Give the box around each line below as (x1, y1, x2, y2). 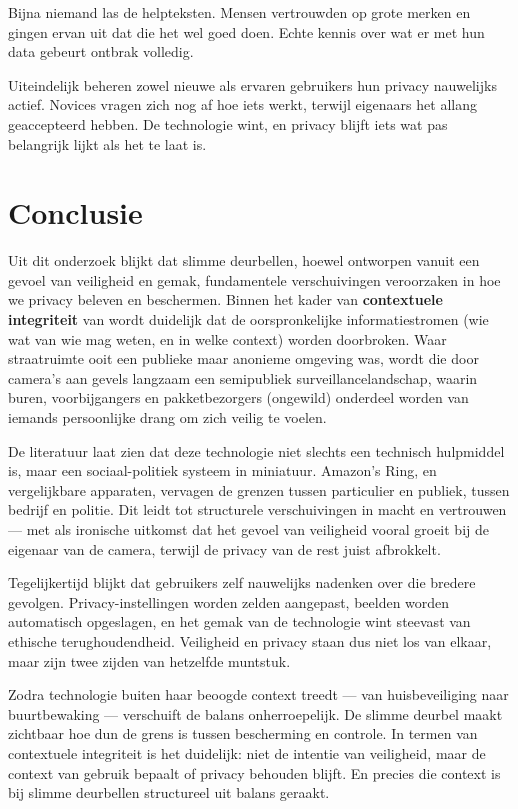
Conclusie (8, 192, 143, 233)
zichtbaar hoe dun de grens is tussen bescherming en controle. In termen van (8, 723, 478, 744)
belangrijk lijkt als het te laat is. (8, 133, 207, 154)
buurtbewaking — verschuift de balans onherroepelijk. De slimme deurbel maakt (8, 703, 503, 724)
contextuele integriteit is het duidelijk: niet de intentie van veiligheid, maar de (8, 742, 486, 763)
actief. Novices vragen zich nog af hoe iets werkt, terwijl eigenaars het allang (8, 94, 477, 115)
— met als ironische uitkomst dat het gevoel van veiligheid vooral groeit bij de (8, 519, 489, 539)
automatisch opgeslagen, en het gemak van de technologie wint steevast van (8, 611, 471, 632)
